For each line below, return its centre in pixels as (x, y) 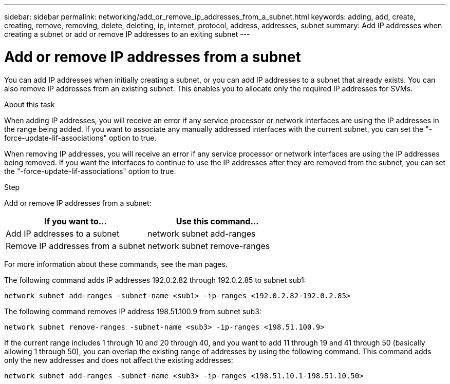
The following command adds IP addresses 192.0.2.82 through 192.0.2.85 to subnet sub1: (155, 280)
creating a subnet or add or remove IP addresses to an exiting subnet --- (127, 34)
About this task (30, 104)
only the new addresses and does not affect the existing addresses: (119, 360)
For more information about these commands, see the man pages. (116, 264)
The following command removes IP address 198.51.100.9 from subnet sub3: (133, 311)
